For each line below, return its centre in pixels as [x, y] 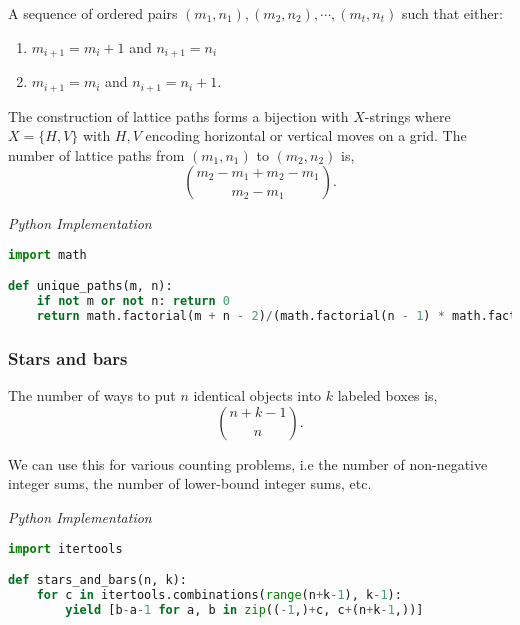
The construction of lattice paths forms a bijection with [178, 115]
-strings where [407, 115]
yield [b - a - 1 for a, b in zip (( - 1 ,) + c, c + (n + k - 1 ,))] [244, 609]
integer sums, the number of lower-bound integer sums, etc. [190, 483]
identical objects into [257, 395]
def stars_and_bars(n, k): [97, 580]
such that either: [452, 13]
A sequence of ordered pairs [93, 13]
